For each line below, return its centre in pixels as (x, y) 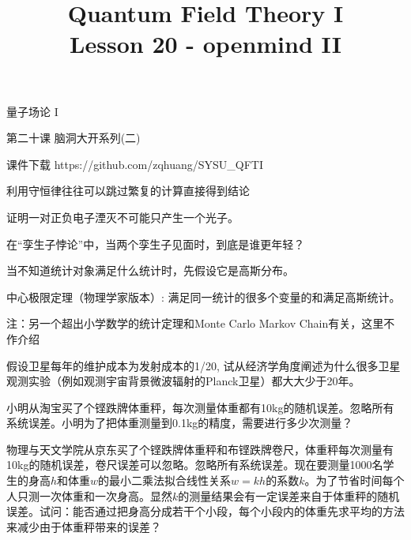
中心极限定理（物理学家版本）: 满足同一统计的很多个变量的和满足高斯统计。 (204, 296)
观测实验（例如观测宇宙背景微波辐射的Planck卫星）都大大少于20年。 (183, 381)
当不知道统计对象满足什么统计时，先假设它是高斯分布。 (150, 270)
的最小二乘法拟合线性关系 (165, 480)
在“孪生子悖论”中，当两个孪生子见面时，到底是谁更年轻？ (156, 244)
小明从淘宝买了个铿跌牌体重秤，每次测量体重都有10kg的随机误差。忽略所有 (200, 407)
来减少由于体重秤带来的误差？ (84, 526)
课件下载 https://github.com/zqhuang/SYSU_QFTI (135, 164)
